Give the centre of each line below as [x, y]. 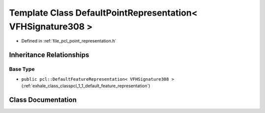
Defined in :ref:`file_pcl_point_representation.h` [69, 41]
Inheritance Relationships [49, 55]
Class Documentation [43, 100]
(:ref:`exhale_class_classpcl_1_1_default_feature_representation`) [86, 86]
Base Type [22, 69]
